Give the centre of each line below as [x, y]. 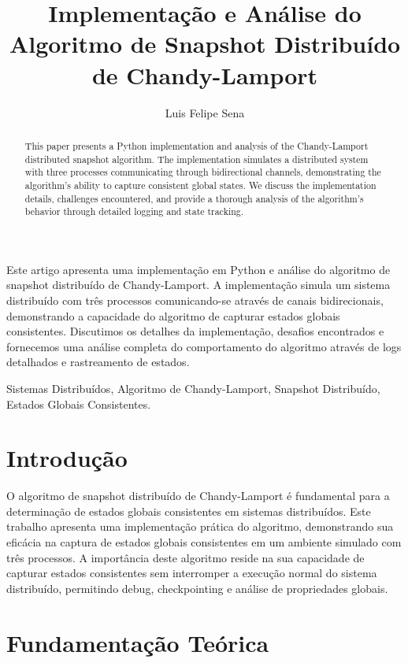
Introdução [67, 458]
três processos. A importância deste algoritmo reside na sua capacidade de [185, 557]
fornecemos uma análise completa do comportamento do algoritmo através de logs [204, 346]
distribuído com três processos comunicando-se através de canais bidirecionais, [195, 300]
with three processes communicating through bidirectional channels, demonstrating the [203, 172]
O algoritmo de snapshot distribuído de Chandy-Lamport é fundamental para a [198, 496]
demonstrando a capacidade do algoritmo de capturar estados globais [173, 315]
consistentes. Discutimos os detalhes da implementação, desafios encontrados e [195, 331]
